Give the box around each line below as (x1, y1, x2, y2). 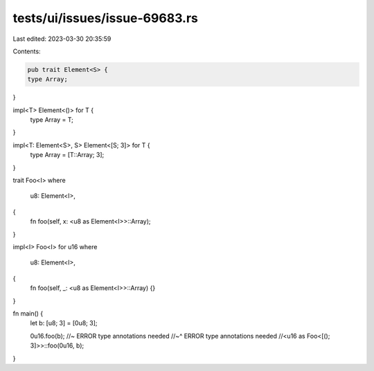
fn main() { (12, 309, 44, 318)
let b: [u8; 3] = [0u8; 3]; (30, 319, 98, 327)
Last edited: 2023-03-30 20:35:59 (12, 35, 112, 43)
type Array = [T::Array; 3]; (30, 151, 105, 159)
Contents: (12, 47, 41, 55)
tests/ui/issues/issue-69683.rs (12, 10, 199, 26)
